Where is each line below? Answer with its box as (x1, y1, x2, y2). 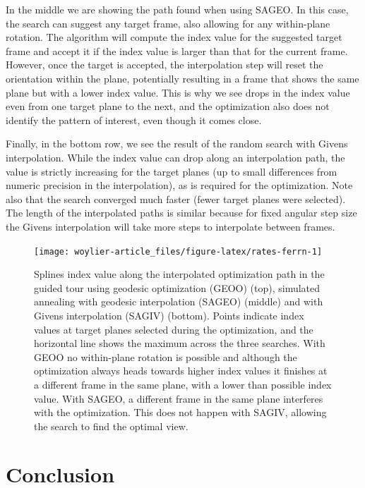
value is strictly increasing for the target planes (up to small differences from (6, 164, 337, 178)
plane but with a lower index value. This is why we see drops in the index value (6, 85, 350, 99)
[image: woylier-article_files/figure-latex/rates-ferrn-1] (34, 246, 323, 257)
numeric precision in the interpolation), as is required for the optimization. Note (6, 178, 353, 193)
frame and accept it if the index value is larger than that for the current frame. (6, 43, 348, 58)
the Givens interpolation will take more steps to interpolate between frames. (6, 219, 335, 233)
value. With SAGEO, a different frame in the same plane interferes (34, 391, 323, 405)
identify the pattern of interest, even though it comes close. (6, 112, 262, 127)
